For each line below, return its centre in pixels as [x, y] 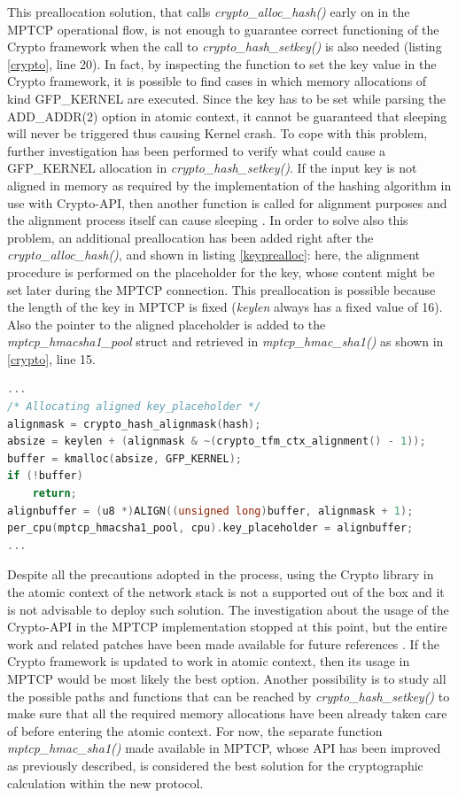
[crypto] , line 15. [52, 358]
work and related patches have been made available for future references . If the [224, 643]
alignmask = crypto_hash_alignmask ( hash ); [134, 424]
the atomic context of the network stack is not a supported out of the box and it [226, 592]
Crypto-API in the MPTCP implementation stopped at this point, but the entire [227, 627]
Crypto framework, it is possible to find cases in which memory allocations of [217, 81]
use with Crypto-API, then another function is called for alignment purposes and [227, 202]
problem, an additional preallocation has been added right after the [190, 237]
